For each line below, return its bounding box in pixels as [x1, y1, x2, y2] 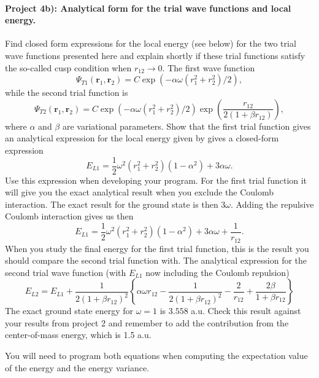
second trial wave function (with [5, 266, 126, 278]
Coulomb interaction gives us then [5, 210, 134, 222]
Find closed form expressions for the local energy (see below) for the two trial [5, 37, 296, 50]
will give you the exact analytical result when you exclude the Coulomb [5, 186, 274, 199]
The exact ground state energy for [5, 304, 134, 317]
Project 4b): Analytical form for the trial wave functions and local [5, 1, 291, 14]
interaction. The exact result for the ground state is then [5, 197, 218, 210]
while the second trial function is [5, 86, 128, 99]
